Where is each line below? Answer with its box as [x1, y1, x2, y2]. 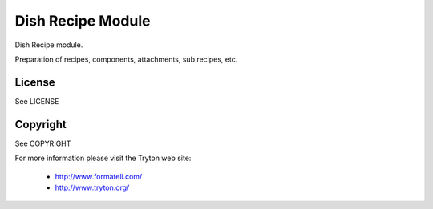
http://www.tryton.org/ [55, 183, 130, 192]
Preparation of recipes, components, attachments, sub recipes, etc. [14, 54, 238, 64]
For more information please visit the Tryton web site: [14, 153, 192, 163]
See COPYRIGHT [14, 139, 71, 148]
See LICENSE [14, 96, 59, 106]
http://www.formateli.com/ [55, 171, 143, 181]
